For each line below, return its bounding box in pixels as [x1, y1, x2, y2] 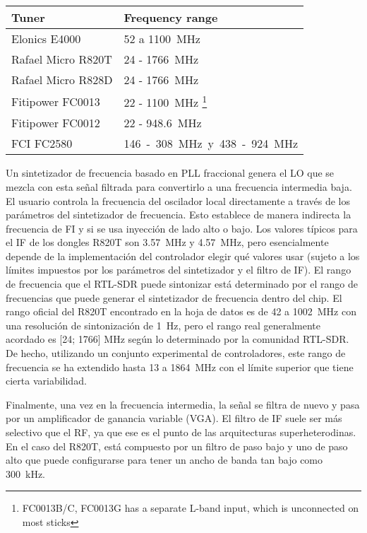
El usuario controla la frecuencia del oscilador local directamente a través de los [6, 193, 350, 208]
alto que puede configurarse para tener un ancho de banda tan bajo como [6, 452, 323, 467]
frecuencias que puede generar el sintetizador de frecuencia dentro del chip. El [6, 290, 342, 305]
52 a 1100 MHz [124, 30, 200, 47]
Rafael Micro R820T [11, 51, 112, 67]
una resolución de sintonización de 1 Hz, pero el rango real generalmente [6, 317, 320, 332]
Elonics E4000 [11, 30, 81, 47]
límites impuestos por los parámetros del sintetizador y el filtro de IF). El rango [6, 262, 351, 277]
